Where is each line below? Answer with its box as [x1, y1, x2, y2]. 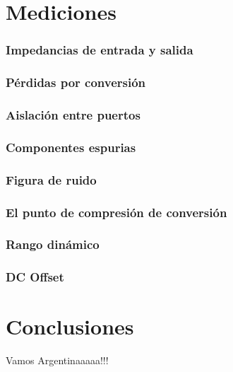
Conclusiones [6, 312, 134, 341]
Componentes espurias [6, 138, 136, 156]
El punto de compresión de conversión [6, 203, 227, 221]
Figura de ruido [6, 170, 97, 188]
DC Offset [6, 268, 64, 286]
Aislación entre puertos [6, 105, 141, 123]
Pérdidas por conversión [6, 74, 146, 91]
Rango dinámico [6, 236, 100, 253]
